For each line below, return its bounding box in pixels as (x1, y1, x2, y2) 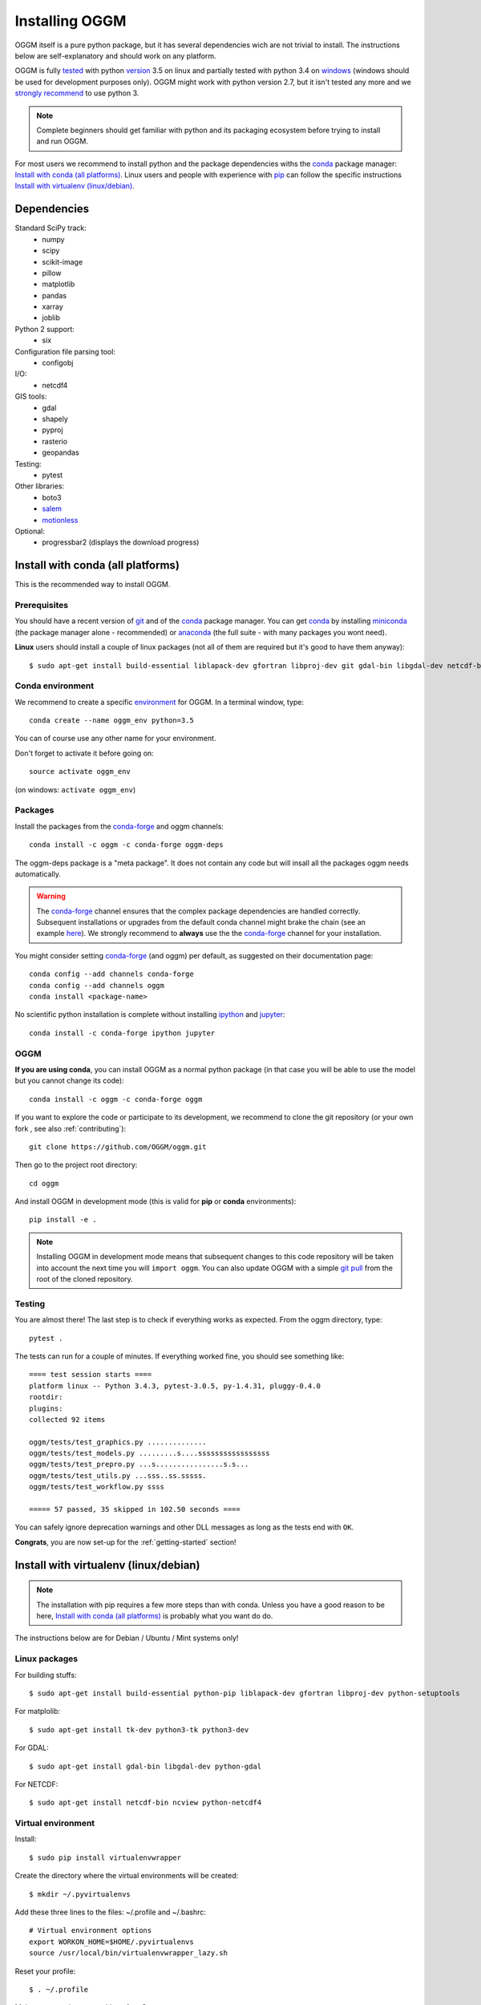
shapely (42, 414, 68, 423)
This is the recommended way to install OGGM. (14, 580, 171, 589)
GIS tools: (14, 391, 47, 401)
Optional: (14, 526, 46, 536)
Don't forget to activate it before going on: (14, 748, 154, 758)
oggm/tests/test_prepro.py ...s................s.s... (29, 1460, 249, 1469)
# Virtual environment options (29, 1926, 152, 1935)
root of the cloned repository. (36, 1274, 134, 1284)
